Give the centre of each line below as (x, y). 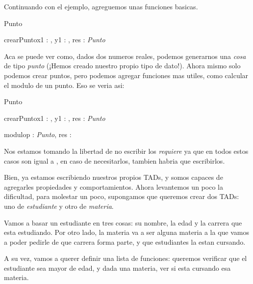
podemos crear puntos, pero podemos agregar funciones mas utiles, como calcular (126, 75)
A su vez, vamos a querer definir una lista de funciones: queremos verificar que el (126, 258)
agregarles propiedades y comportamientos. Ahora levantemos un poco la (114, 186)
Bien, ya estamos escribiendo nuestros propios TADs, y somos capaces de (114, 177)
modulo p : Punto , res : (38, 134)
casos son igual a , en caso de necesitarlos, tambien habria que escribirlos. (114, 160)
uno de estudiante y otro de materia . (59, 206)
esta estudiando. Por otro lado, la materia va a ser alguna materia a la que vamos (126, 232)
